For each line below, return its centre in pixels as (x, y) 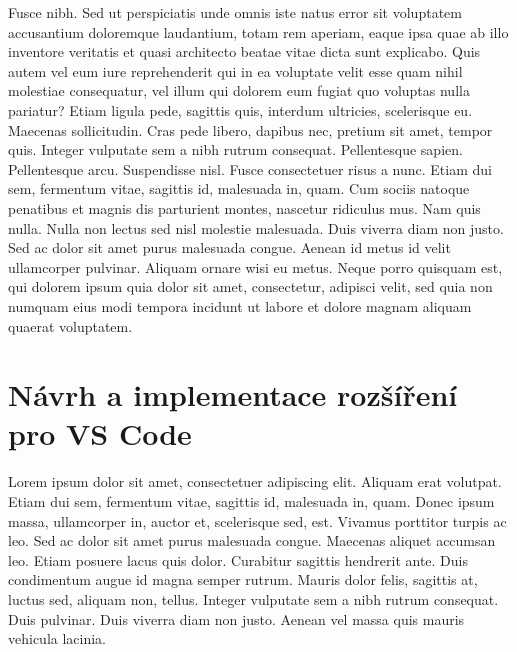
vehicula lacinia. (57, 638)
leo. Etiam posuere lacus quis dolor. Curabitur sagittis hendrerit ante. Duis (238, 559)
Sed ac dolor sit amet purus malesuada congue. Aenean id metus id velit (229, 247)
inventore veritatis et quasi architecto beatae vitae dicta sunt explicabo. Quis (244, 51)
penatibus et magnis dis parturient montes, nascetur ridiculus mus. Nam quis (244, 207)
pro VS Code (100, 433)
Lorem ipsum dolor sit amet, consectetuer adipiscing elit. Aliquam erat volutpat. (255, 481)
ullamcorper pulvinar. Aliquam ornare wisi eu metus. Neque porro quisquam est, (255, 266)
